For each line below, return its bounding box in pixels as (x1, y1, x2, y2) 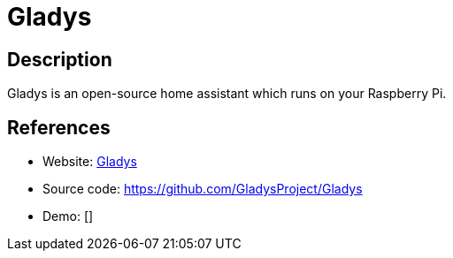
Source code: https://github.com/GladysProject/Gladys (42, 181, 363, 197)
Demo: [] (42, 209, 94, 224)
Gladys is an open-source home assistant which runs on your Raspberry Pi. (7, 86, 447, 102)
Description (7, 48, 112, 71)
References (7, 116, 111, 139)
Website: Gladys (42, 154, 137, 170)
